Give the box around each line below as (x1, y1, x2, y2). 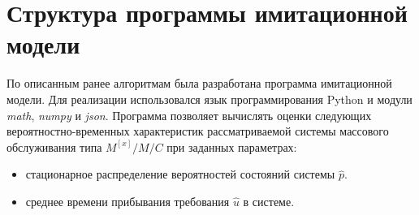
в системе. (243, 192, 295, 209)
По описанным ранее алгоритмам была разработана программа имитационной (6, 75, 392, 92)
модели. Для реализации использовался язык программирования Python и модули (6, 90, 413, 107)
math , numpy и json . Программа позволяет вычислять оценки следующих (6, 106, 372, 123)
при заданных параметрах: (166, 138, 297, 155)
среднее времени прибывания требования (25, 192, 230, 209)
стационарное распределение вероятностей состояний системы (25, 166, 335, 183)
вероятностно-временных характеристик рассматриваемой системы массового (6, 123, 389, 140)
